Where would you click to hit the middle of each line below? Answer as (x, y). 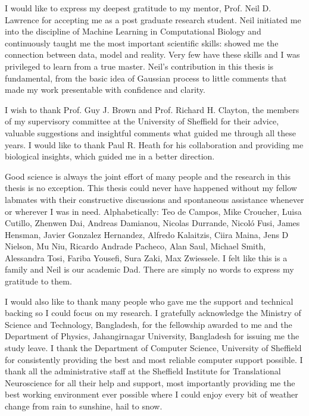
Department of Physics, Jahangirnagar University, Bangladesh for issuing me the (152, 336)
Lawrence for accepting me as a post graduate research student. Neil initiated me (153, 19)
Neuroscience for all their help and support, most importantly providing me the (150, 382)
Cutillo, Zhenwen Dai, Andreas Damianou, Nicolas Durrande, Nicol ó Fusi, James (152, 223)
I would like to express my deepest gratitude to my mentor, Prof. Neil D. (138, 8)
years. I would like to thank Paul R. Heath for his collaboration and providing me (154, 144)
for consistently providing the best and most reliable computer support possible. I (154, 359)
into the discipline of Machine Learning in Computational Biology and (133, 31)
